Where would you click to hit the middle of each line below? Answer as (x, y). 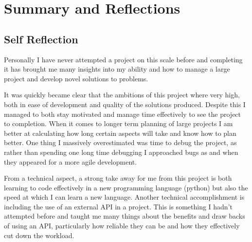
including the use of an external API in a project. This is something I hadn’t (118, 206)
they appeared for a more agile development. (71, 161)
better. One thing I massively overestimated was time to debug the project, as (120, 142)
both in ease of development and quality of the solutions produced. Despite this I (125, 104)
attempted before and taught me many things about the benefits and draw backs (125, 216)
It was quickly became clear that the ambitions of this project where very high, (122, 95)
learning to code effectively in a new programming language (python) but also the (126, 187)
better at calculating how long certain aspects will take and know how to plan (120, 133)
